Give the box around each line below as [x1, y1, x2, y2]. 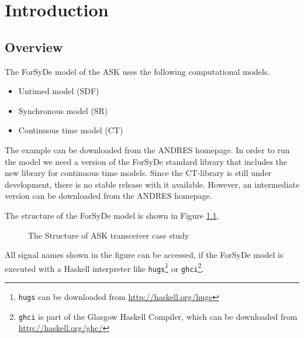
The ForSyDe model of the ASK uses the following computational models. [5, 65, 270, 77]
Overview [5, 37, 63, 56]
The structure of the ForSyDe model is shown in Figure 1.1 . [5, 209, 219, 221]
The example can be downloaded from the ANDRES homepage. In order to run [5, 143, 290, 156]
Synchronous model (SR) [18, 104, 108, 116]
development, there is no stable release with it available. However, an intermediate [5, 178, 299, 190]
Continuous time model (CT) [18, 124, 123, 136]
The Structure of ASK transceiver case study [28, 229, 189, 241]
